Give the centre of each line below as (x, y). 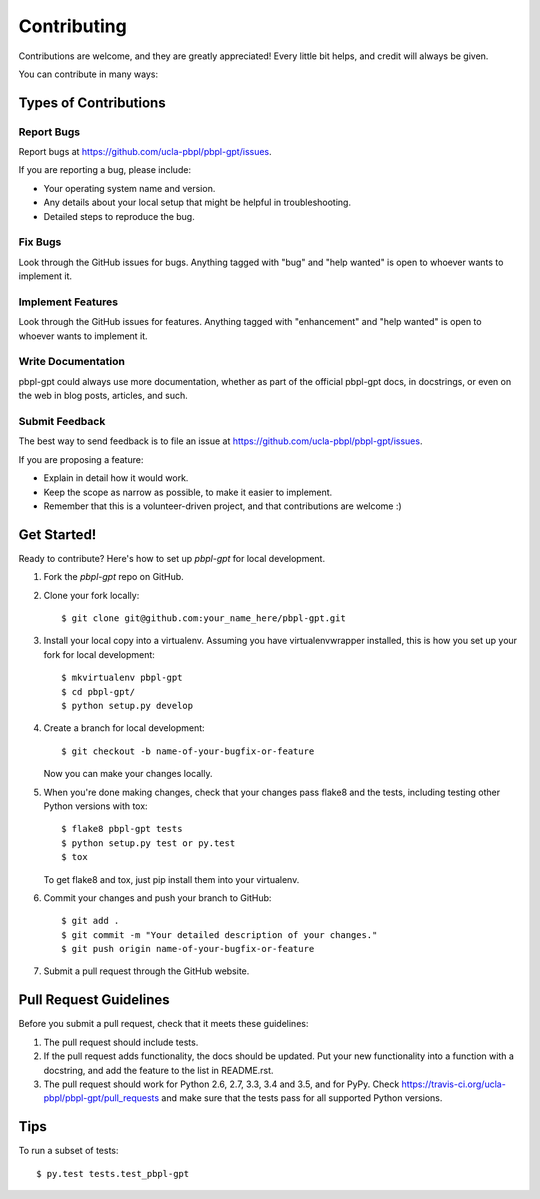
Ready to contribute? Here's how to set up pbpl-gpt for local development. (171, 558)
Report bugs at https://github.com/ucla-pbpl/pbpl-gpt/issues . (145, 152)
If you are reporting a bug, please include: (105, 170)
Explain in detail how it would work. (116, 478)
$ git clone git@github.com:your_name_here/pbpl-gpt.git (204, 618)
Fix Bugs (40, 242)
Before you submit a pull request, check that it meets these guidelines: (163, 1024)
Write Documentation (71, 362)
